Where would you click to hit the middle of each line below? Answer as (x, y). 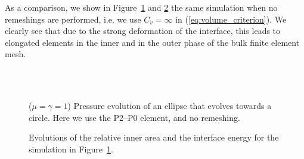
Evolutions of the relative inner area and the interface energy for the (154, 137)
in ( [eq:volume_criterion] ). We (231, 19)
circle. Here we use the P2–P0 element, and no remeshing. (134, 117)
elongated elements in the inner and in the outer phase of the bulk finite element (152, 42)
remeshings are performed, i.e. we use (73, 19)
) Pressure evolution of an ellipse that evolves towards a (170, 106)
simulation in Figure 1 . (71, 149)
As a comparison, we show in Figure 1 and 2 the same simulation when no (141, 7)
